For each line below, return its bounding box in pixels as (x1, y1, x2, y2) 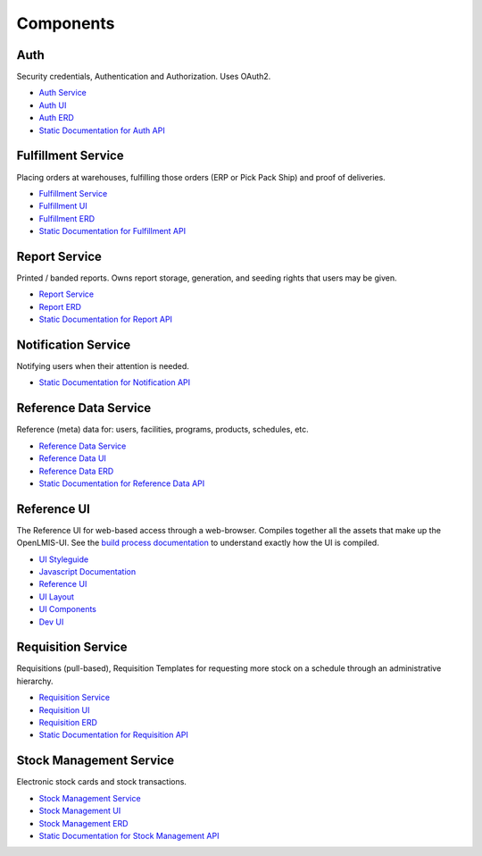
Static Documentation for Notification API (38, 377, 191, 388)
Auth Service (38, 88, 87, 98)
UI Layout (38, 591, 75, 602)
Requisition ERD (38, 718, 98, 728)
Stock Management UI (38, 805, 121, 817)
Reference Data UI (38, 453, 107, 464)
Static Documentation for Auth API (38, 125, 165, 136)
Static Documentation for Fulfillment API (38, 226, 187, 237)
